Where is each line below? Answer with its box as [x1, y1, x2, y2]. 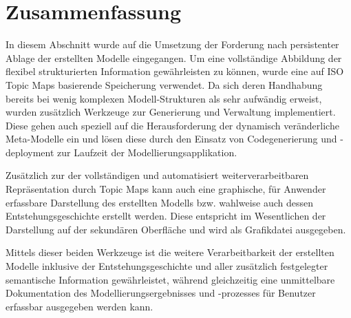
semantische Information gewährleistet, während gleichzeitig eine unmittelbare [6, 272, 335, 286]
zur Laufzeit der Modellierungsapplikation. [57, 145, 237, 159]
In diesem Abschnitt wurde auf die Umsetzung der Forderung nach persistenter [6, 37, 339, 52]
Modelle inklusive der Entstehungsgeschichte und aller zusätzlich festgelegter [6, 259, 328, 273]
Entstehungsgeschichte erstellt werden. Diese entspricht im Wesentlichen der [6, 209, 326, 223]
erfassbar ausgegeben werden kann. [6, 299, 153, 313]
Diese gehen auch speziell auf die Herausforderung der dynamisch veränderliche [6, 118, 339, 132]
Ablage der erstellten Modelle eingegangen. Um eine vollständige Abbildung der [6, 50, 342, 65]
